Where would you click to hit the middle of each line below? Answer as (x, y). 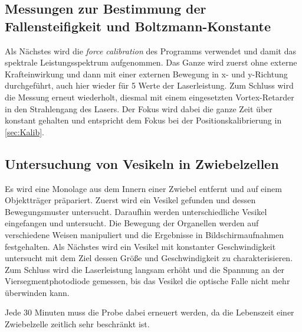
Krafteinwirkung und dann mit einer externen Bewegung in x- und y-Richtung (146, 74)
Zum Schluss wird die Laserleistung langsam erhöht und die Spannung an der (145, 269)
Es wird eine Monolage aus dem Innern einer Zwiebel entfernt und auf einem (143, 188)
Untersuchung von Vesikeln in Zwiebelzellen (142, 163)
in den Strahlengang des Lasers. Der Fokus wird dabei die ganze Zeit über (139, 108)
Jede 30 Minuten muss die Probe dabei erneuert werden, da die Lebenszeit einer (150, 312)
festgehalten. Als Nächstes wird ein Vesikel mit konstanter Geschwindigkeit (140, 246)
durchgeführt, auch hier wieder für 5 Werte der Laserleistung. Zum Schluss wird (149, 85)
